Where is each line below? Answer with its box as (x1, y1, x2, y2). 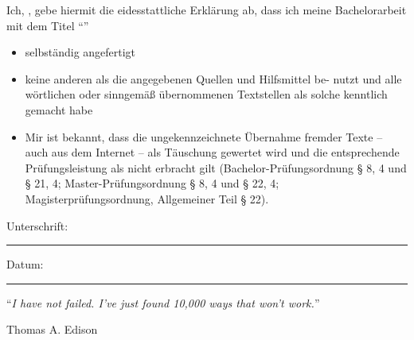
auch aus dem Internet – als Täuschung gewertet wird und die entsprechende (25, 144, 400, 160)
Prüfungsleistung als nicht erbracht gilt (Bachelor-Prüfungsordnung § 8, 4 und (25, 159, 407, 176)
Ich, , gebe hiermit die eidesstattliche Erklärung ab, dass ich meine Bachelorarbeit (6, 2, 407, 17)
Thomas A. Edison (6, 321, 98, 338)
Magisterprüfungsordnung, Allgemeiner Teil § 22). (25, 190, 269, 207)
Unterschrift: (6, 217, 68, 234)
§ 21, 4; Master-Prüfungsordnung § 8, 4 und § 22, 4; (25, 175, 279, 191)
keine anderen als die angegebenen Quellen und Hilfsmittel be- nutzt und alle (25, 70, 402, 87)
